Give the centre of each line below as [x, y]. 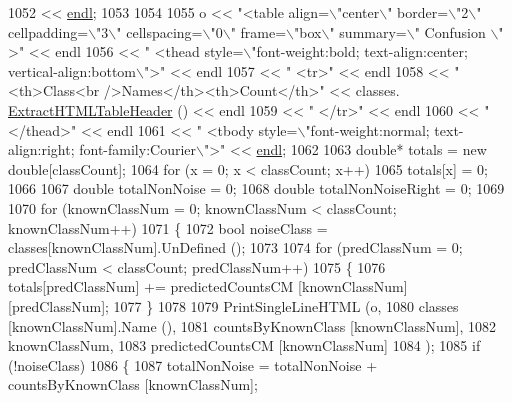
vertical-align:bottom [72, 70]
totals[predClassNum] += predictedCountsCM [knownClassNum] [208, 286]
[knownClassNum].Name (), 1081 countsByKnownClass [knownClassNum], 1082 [252, 325]
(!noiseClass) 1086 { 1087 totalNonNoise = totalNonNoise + [193, 364]
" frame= [258, 31]
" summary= [368, 31]
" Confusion [450, 31]
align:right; [41, 149]
